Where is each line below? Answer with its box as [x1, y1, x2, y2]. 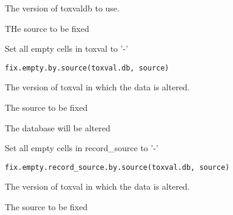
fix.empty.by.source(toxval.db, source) [5, 63, 170, 72]
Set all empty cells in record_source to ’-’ [5, 142, 159, 154]
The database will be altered [5, 121, 110, 134]
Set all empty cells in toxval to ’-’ [5, 42, 129, 55]
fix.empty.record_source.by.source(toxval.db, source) [5, 163, 230, 172]
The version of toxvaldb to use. [5, 2, 120, 14]
